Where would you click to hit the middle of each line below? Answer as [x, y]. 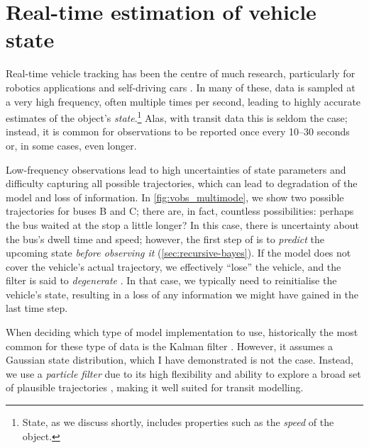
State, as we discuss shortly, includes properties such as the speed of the [178, 422]
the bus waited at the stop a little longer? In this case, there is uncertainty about [182, 224]
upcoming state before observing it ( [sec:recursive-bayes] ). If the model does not [178, 253]
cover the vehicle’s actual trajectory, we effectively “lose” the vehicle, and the [174, 266]
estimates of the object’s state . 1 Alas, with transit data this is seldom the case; [177, 117]
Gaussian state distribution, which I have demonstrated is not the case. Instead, [180, 360]
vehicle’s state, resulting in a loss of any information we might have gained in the [182, 294]
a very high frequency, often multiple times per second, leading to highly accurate [183, 101]
